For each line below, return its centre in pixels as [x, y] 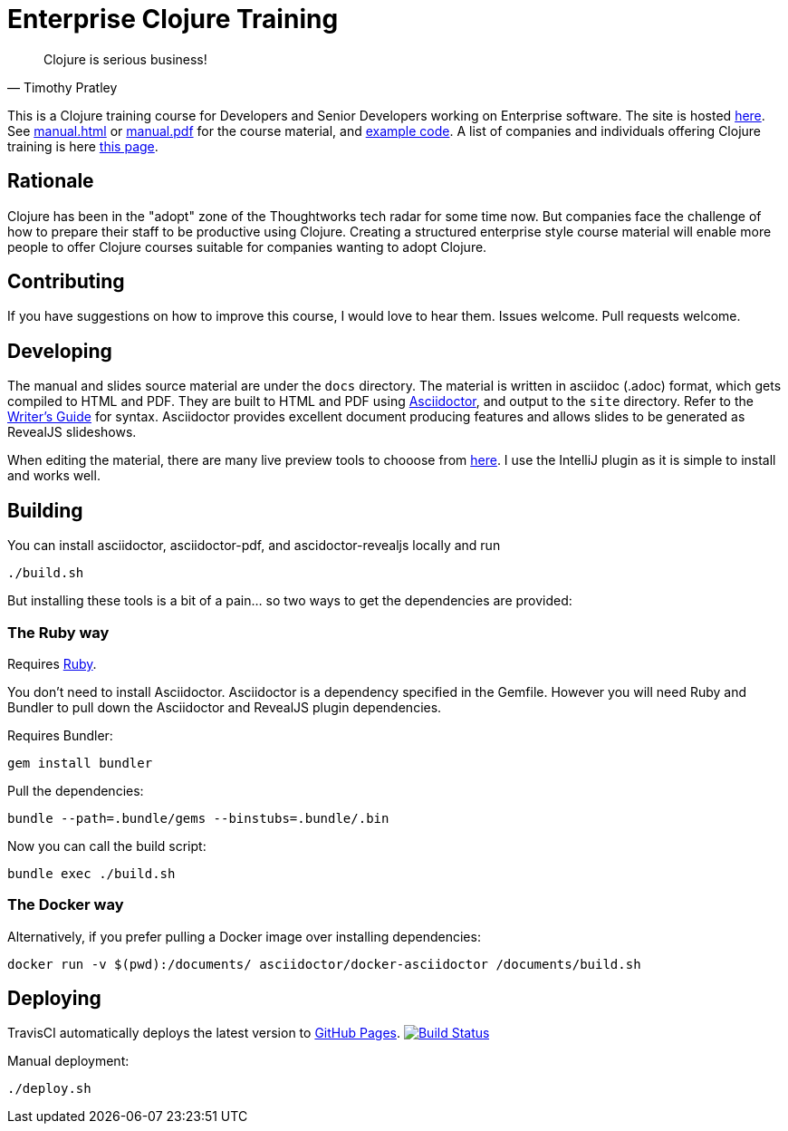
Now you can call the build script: [107, 846]
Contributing [66, 282]
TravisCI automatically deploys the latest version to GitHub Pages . [204, 1033]
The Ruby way [58, 632]
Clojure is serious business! [125, 59]
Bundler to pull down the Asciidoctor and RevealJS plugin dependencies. [225, 707]
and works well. [54, 476]
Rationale [51, 181]
